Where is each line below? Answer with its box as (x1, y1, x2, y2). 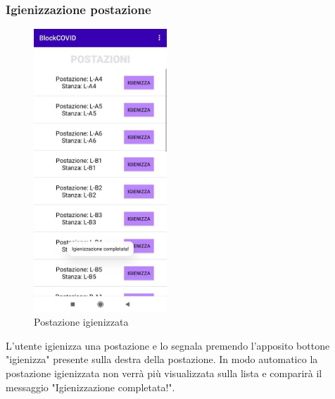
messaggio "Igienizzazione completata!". (6, 379, 175, 394)
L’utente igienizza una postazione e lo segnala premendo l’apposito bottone (6, 338, 330, 352)
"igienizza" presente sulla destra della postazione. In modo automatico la (6, 352, 318, 367)
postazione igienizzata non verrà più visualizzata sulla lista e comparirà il (6, 366, 322, 381)
